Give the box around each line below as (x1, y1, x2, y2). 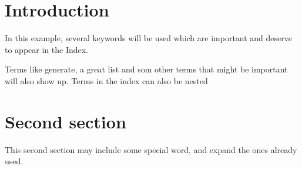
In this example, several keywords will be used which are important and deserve (5, 32, 292, 44)
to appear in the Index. (5, 43, 89, 55)
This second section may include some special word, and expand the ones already (5, 143, 297, 155)
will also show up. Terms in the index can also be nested (5, 74, 208, 87)
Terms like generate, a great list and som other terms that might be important (5, 63, 288, 75)
